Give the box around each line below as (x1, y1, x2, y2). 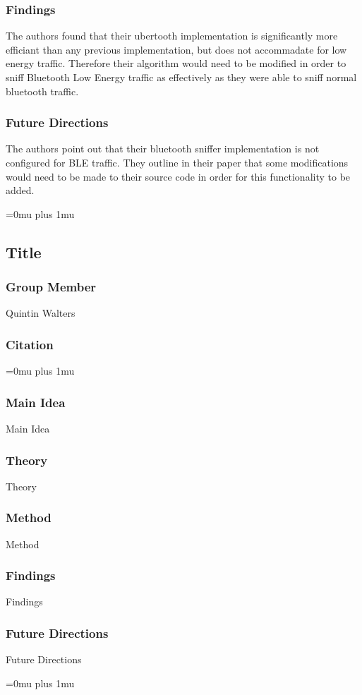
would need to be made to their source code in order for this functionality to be (6, 169, 351, 183)
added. (6, 183, 35, 198)
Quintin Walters (6, 306, 76, 320)
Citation (6, 335, 54, 353)
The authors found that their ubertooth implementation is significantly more (6, 28, 338, 43)
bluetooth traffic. (6, 83, 79, 98)
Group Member (6, 278, 97, 296)
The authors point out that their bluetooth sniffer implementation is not (6, 141, 320, 156)
